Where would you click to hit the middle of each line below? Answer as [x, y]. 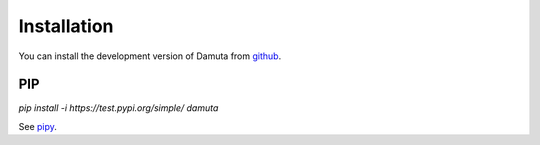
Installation [66, 26]
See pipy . [37, 126]
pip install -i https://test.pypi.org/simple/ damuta [118, 108]
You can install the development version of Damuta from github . [150, 56]
